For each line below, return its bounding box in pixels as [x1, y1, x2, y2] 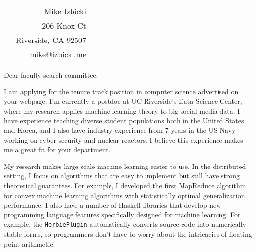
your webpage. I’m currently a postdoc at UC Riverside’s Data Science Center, [4, 96, 242, 106]
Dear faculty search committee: [4, 70, 98, 80]
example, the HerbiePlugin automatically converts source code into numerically [4, 219, 246, 229]
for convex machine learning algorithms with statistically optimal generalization [4, 190, 245, 200]
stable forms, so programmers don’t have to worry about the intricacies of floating [4, 228, 252, 239]
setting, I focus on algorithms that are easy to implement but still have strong [4, 170, 240, 181]
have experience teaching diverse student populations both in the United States [4, 115, 244, 126]
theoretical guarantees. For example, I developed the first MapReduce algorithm [4, 180, 246, 190]
